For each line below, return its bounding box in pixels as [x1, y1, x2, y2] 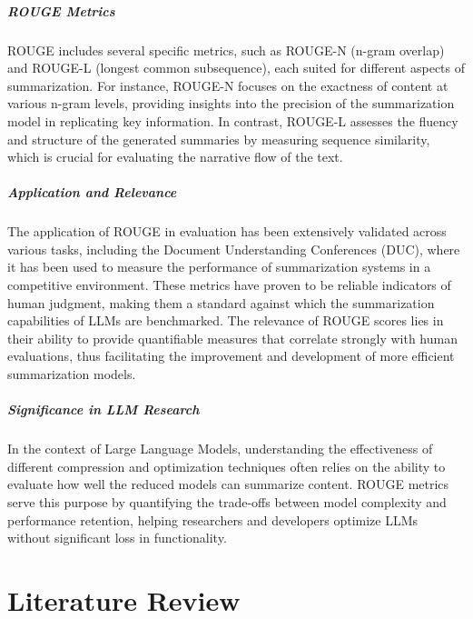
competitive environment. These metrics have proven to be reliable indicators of [7, 275, 451, 295]
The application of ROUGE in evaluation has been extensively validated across [7, 222, 447, 241]
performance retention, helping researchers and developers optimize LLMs [7, 510, 419, 529]
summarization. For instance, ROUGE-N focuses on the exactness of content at [7, 75, 448, 95]
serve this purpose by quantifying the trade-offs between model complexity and [7, 492, 447, 511]
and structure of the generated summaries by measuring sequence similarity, [7, 129, 430, 148]
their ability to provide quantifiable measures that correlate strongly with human [7, 328, 458, 347]
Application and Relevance [7, 183, 177, 202]
